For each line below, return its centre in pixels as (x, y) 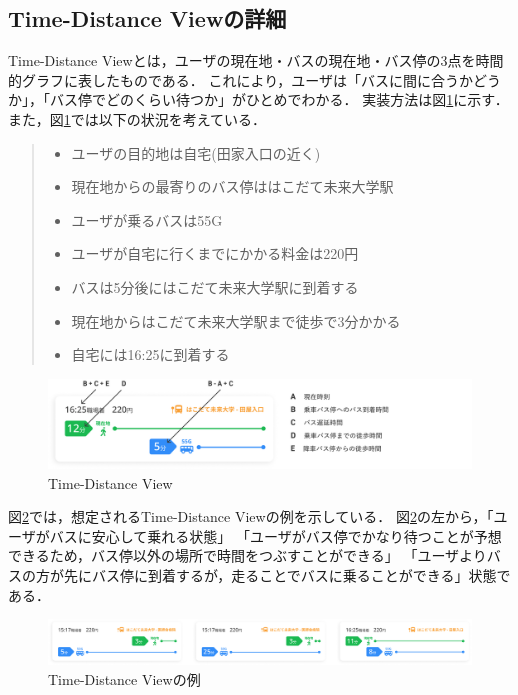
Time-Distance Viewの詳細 (147, 18)
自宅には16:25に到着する (150, 354)
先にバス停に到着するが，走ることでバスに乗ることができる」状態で (287, 574)
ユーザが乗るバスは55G (147, 219)
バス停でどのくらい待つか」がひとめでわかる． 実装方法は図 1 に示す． (279, 99)
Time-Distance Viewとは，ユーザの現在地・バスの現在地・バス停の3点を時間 (256, 60)
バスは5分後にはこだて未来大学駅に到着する (215, 286)
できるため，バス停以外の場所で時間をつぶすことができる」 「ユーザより (247, 555)
